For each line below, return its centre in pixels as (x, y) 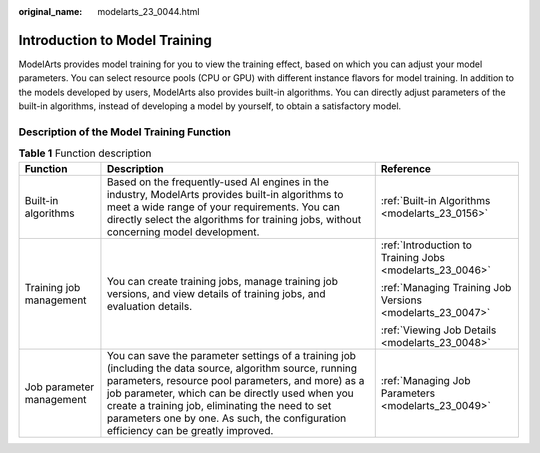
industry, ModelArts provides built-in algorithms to (225, 194)
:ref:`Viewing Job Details (438, 330)
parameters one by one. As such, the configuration (226, 418)
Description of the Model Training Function (125, 132)
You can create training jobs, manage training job (222, 281)
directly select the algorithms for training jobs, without (234, 219)
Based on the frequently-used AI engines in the (218, 182)
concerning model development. (183, 232)
